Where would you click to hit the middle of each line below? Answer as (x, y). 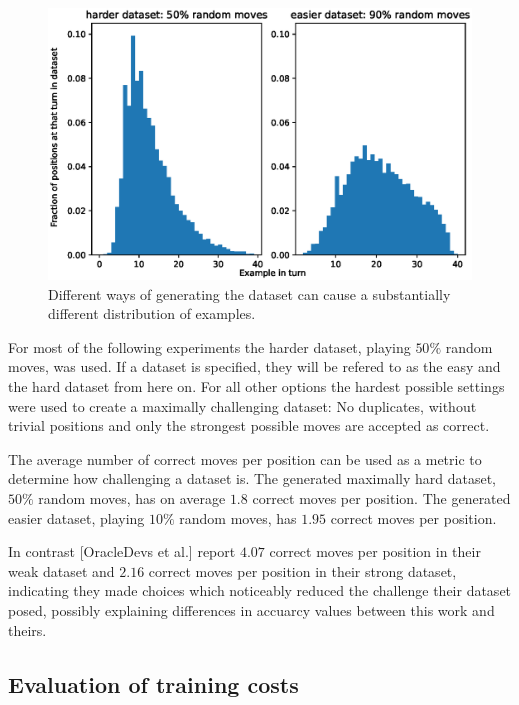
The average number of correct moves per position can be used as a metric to (245, 458)
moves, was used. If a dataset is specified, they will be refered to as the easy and (254, 366)
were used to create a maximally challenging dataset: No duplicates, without (242, 405)
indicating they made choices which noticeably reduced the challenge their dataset (260, 590)
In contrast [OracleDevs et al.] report (122, 551)
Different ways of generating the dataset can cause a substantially (249, 293)
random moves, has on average (132, 497)
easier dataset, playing (76, 517)
